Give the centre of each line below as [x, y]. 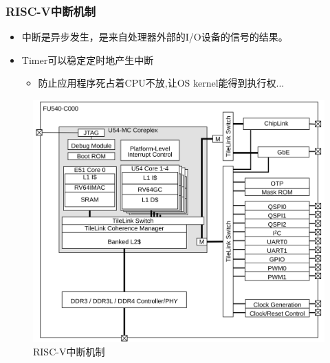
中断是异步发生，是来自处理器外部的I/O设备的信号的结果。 [155, 37]
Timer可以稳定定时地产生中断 [88, 59]
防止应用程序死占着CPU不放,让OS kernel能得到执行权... [161, 83]
